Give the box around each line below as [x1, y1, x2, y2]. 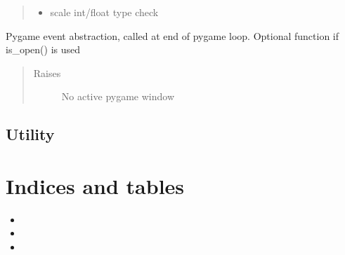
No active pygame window [61, 89, 174, 104]
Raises [33, 65, 61, 80]
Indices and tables [6, 171, 185, 200]
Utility [6, 123, 55, 145]
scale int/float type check [50, 5, 159, 19]
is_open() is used [6, 42, 81, 57]
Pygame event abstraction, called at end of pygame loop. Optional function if [6, 28, 339, 43]
